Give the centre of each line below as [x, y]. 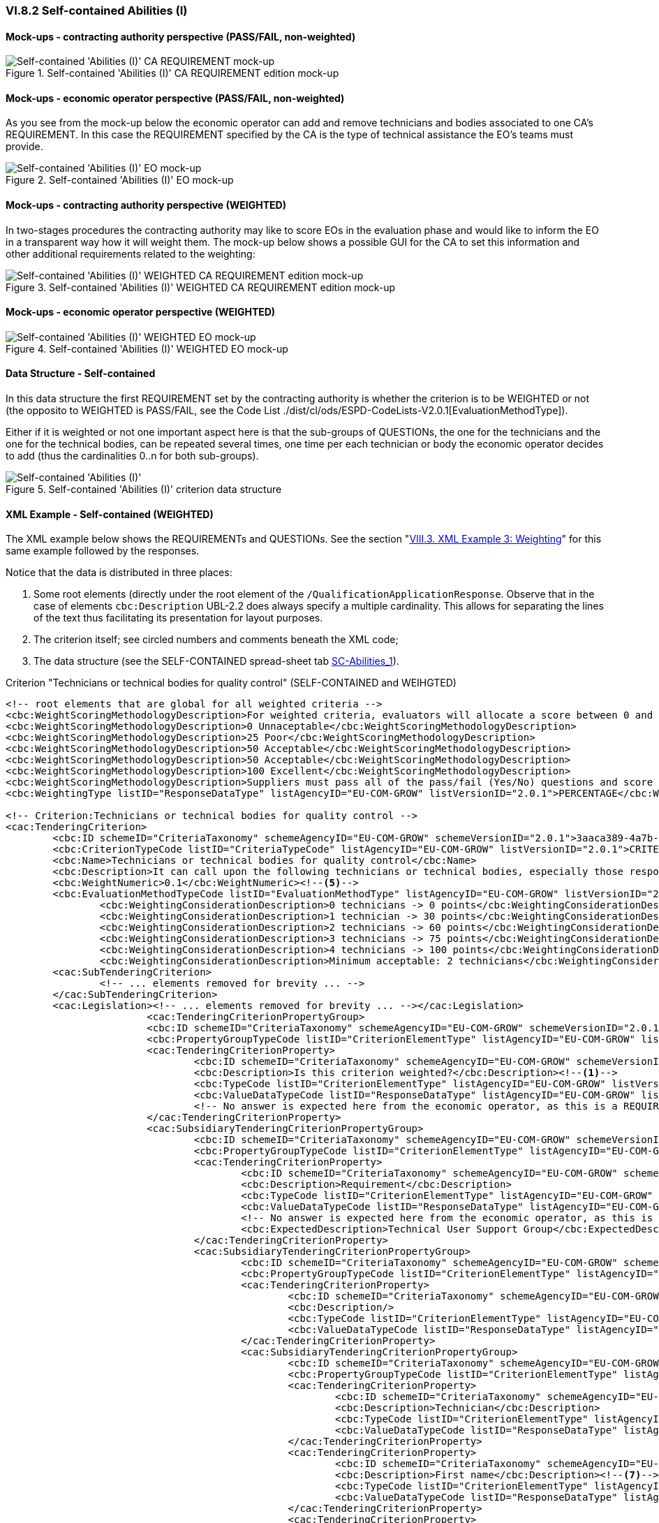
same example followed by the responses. [103, 551]
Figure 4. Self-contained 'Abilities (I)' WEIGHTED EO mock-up [147, 348]
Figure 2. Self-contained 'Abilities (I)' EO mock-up [120, 180]
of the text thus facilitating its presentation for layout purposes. [178, 618]
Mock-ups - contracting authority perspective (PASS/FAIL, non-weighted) [181, 36]
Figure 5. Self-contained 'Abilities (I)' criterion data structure [144, 490]
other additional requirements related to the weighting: [131, 253]
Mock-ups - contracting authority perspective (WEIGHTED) [146, 205]
